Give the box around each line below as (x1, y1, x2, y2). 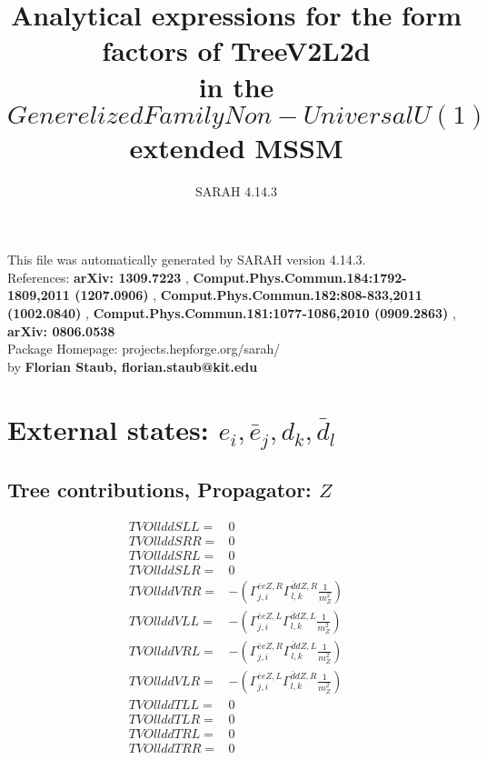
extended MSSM (129, 128, 343, 165)
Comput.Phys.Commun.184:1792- (193, 267, 407, 286)
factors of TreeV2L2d (102, 32, 371, 69)
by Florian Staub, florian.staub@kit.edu (7, 356, 258, 375)
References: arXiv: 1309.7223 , (7, 267, 189, 286)
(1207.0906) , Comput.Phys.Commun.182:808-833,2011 (75, 285, 422, 305)
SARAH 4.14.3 (194, 181, 278, 200)
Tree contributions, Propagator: (7, 475, 312, 503)
